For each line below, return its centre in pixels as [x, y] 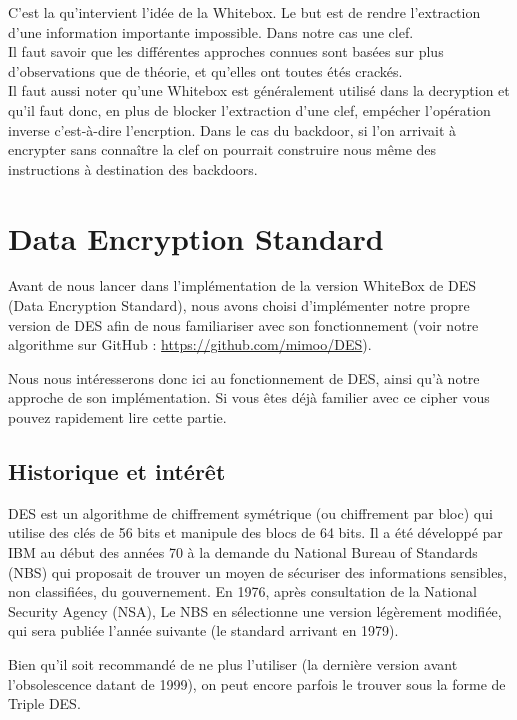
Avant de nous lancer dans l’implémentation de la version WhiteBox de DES [242, 285]
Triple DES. [44, 703]
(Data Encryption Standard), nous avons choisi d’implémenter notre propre [239, 305]
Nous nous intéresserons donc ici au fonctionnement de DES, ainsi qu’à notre [244, 377]
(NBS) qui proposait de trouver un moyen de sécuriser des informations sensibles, [257, 571]
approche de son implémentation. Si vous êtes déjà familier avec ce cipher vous [249, 397]
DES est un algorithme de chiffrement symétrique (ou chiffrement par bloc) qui [250, 512]
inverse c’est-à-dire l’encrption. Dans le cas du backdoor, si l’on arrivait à [232, 129]
